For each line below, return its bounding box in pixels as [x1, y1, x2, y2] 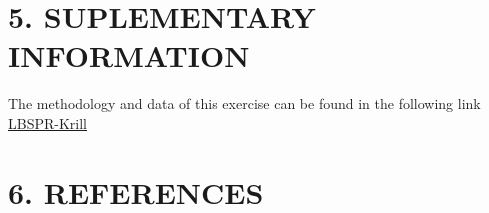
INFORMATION [8, 35, 250, 76]
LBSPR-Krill [8, 112, 88, 133]
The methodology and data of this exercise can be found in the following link [8, 93, 481, 114]
